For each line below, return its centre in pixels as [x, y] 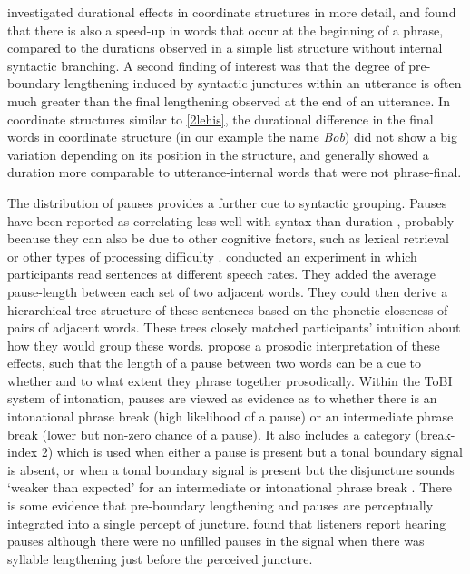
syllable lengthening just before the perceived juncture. [160, 558]
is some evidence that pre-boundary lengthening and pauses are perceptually [220, 505]
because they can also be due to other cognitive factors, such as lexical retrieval [228, 238]
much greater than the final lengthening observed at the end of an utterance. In [229, 100]
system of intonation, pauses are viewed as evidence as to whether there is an [222, 398]
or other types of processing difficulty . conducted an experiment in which [212, 256]
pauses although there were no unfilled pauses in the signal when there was [216, 541]
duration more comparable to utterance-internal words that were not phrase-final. [235, 172]
